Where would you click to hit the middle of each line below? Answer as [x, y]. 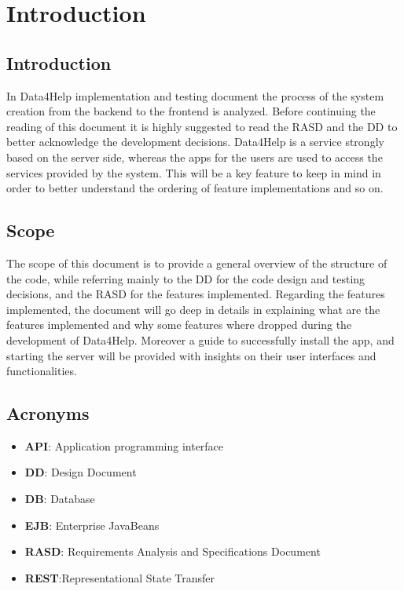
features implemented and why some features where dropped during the [179, 325]
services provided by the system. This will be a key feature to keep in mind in [194, 172]
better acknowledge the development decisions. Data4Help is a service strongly [195, 142]
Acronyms [48, 413]
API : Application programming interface [124, 445]
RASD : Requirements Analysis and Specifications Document [173, 551]
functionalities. [42, 371]
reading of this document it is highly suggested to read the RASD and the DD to [202, 126]
